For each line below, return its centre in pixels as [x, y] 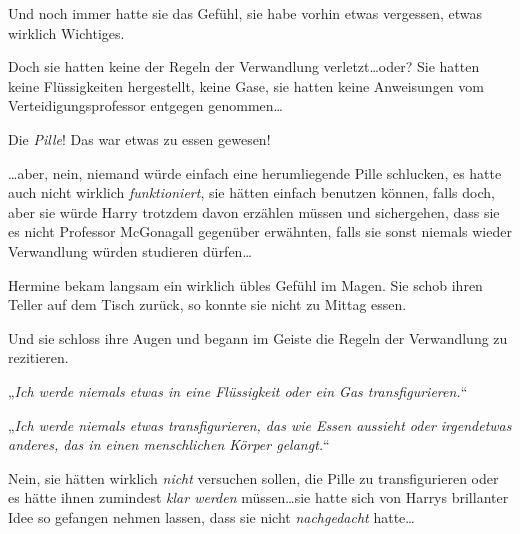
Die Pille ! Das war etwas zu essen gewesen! [139, 138]
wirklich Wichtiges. [66, 32]
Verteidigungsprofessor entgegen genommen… [145, 105]
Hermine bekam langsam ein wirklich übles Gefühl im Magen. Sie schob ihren [245, 284]
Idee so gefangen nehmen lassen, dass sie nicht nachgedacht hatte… [211, 516]
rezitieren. [38, 357]
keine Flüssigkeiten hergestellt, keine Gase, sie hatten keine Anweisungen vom [246, 85]
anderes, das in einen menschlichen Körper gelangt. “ [169, 444]
